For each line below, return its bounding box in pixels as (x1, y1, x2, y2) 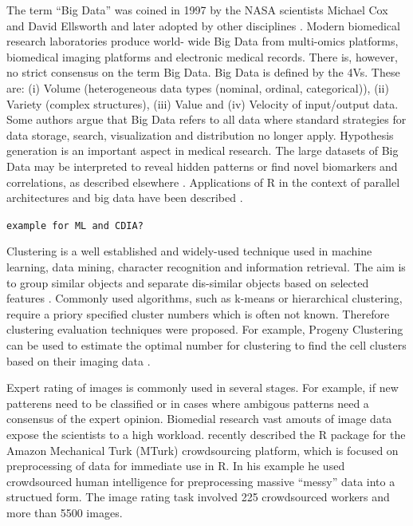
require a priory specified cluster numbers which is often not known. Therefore (6, 305, 390, 322)
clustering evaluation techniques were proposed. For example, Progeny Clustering (6, 321, 403, 338)
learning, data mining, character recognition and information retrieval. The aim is (6, 258, 406, 275)
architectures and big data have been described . (6, 189, 243, 206)
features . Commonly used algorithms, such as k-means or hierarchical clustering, (6, 290, 403, 307)
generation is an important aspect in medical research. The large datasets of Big (6, 142, 399, 159)
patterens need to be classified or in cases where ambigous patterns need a (6, 394, 369, 411)
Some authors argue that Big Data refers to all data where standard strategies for (6, 111, 407, 128)
